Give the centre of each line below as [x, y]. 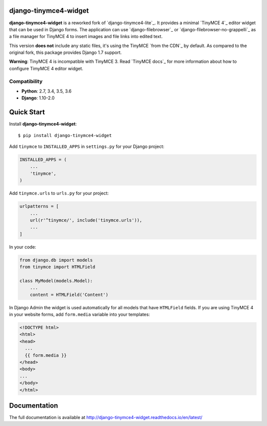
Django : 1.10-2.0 [38, 98]
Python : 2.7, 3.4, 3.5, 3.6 [46, 91]
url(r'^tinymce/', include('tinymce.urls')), [86, 220]
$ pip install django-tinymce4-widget [65, 135]
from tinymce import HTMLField [58, 267]
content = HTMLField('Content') [69, 295]
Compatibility [26, 81]
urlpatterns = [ [39, 206]
